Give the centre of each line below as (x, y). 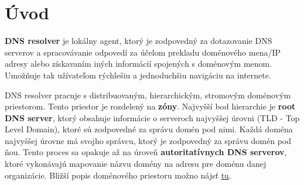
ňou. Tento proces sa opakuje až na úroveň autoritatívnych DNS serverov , (146, 152)
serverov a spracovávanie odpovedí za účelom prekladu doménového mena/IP (143, 52)
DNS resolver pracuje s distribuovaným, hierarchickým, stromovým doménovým (148, 95)
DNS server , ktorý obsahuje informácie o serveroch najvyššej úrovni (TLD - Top (152, 117)
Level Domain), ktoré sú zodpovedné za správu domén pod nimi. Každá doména (149, 129)
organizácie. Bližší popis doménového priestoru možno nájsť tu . (118, 175)
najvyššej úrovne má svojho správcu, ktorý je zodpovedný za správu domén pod (148, 140)
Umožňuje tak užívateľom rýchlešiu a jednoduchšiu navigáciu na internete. (138, 75)
